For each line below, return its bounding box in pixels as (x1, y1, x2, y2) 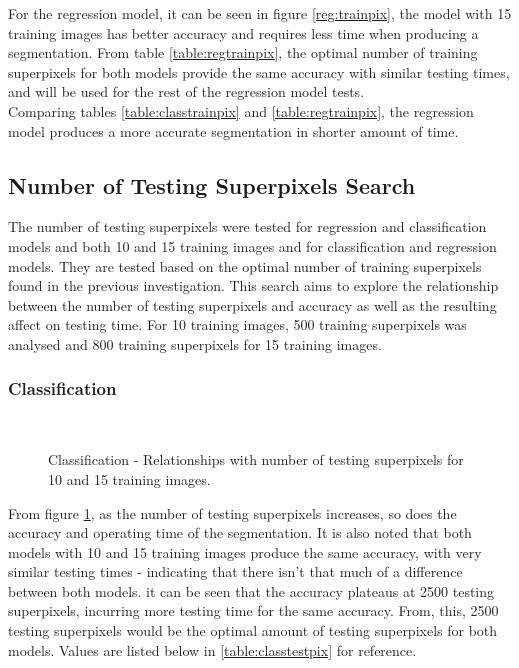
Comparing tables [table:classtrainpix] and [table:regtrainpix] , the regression (8, 100, 474, 121)
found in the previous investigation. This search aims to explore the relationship (8, 275, 499, 296)
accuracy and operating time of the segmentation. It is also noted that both (8, 522, 472, 543)
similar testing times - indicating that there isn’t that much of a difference (8, 561, 463, 582)
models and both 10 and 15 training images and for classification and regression (8, 235, 497, 256)
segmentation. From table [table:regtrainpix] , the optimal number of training (8, 42, 478, 63)
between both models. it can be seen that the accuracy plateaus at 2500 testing (8, 580, 495, 601)
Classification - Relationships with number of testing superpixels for (48, 449, 464, 470)
